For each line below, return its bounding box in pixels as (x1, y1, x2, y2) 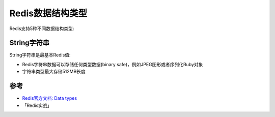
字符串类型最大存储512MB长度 (22, 69, 86, 75)
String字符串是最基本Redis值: (9, 52, 71, 58)
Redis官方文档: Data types (22, 95, 77, 101)
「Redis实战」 (22, 102, 52, 108)
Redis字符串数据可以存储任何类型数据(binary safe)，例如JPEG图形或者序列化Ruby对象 (22, 61, 203, 67)
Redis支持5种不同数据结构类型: (9, 25, 74, 32)
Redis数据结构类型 (9, 8, 88, 19)
